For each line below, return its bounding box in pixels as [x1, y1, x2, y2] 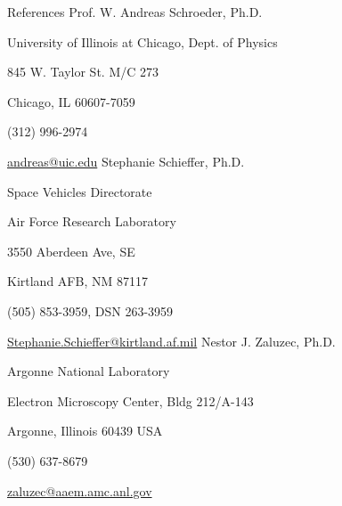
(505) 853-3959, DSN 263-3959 [7, 301, 174, 320]
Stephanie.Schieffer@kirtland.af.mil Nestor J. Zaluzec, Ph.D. [7, 331, 336, 350]
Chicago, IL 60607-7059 [7, 92, 135, 110]
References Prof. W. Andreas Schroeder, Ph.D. [7, 3, 263, 20]
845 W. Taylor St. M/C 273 [7, 62, 159, 81]
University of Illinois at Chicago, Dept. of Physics [7, 32, 278, 51]
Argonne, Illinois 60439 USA [7, 421, 163, 440]
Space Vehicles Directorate [7, 182, 152, 200]
